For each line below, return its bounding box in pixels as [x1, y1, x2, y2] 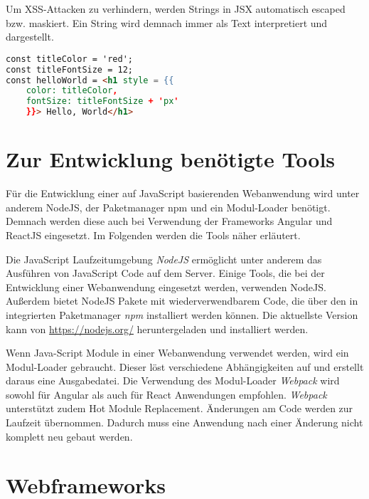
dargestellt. [6, 29, 54, 44]
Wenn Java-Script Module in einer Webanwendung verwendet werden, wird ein [6, 345, 349, 360]
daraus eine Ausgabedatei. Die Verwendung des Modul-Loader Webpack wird [6, 373, 340, 388]
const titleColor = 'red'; [6, 53, 133, 64]
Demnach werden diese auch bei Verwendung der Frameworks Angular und [6, 214, 333, 229]
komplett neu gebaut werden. [6, 429, 133, 443]
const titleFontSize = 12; [6, 64, 133, 75]
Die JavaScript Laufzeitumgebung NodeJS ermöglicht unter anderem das [6, 251, 322, 266]
